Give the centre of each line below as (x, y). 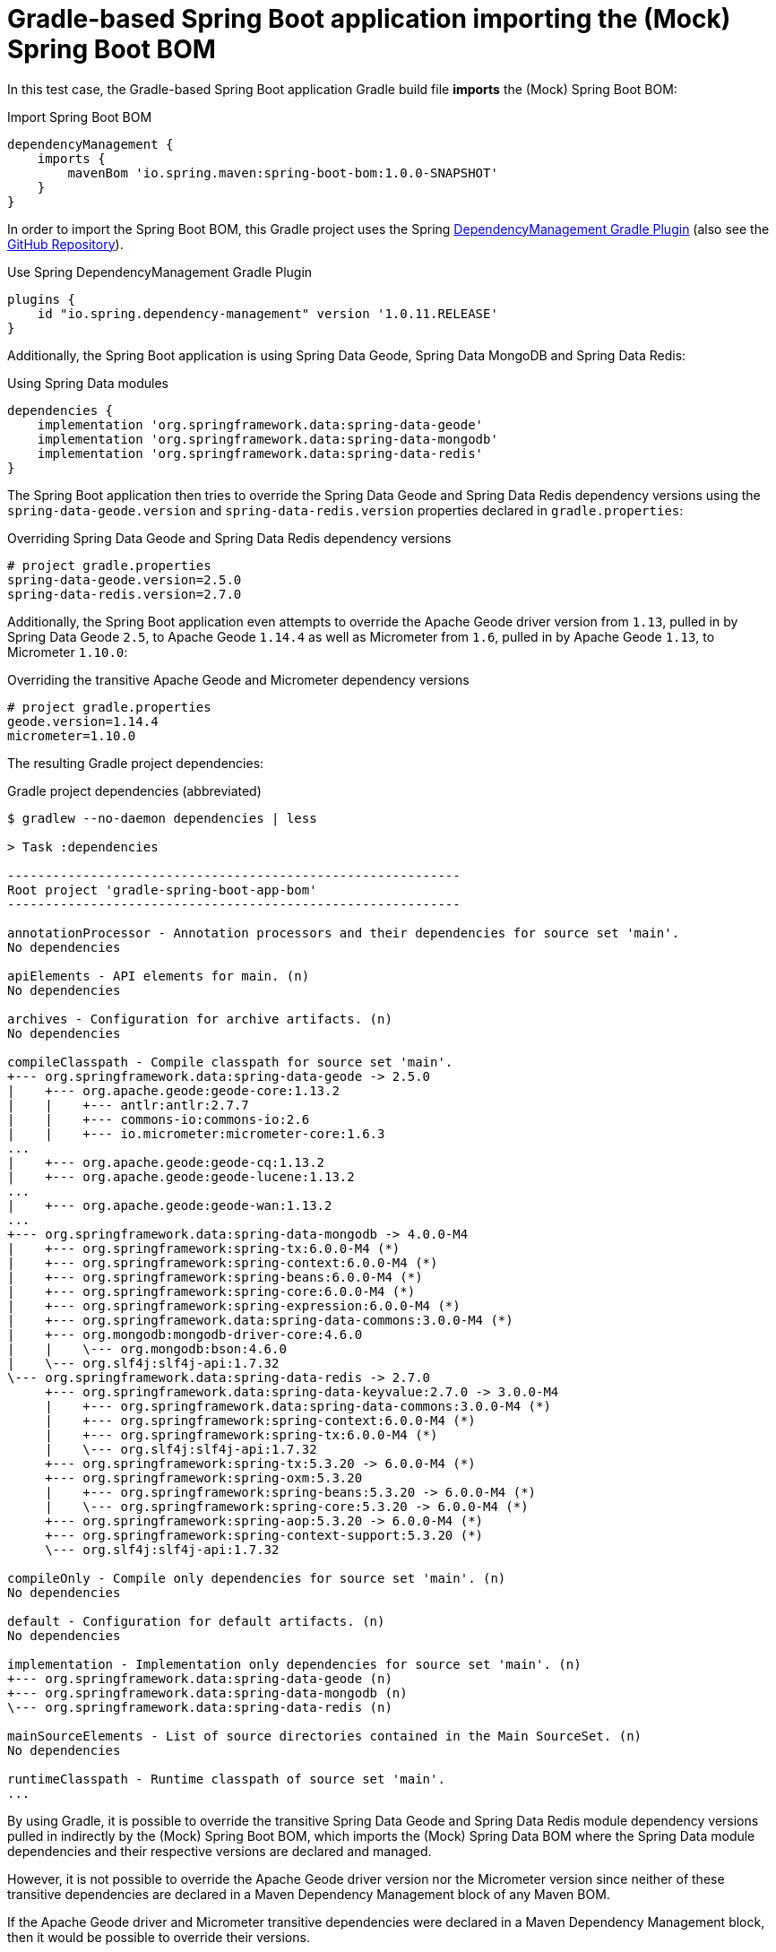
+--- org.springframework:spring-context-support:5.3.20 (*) (264, 1535)
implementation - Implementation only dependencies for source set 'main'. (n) (294, 1664)
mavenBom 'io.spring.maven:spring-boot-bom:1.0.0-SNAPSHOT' (283, 173)
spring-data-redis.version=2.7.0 (125, 594)
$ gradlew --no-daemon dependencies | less (162, 818)
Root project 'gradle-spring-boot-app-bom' (162, 890)
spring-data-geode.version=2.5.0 (125, 579)
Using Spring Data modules (88, 383)
